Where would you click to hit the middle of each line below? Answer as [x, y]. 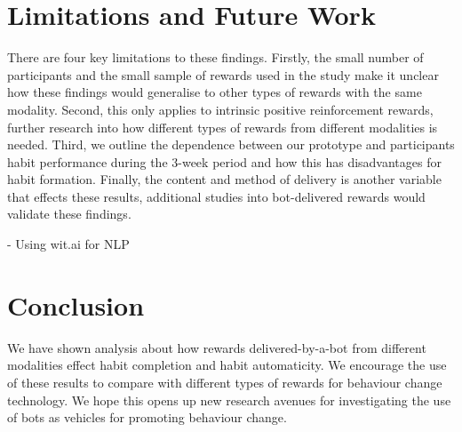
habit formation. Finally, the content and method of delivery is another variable [224, 179]
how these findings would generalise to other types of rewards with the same [215, 92]
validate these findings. [69, 214]
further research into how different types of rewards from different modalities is [223, 127]
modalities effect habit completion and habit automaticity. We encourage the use [227, 365]
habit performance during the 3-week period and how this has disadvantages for [224, 161]
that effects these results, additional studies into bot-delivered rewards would [216, 196]
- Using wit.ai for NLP [68, 244]
